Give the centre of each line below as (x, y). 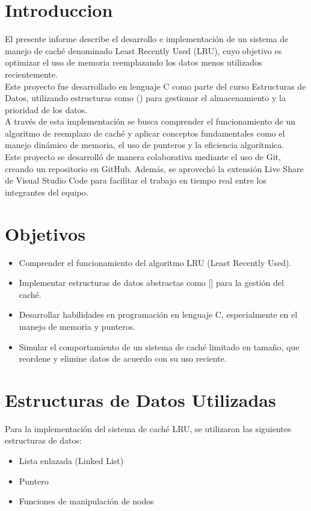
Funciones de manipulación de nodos (86, 501)
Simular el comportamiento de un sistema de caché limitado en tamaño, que (159, 346)
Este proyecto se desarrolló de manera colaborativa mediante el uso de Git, (143, 157)
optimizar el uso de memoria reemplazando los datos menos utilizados (134, 62)
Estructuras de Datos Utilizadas (140, 399)
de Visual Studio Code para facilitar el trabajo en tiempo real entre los (136, 180)
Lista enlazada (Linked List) (71, 461)
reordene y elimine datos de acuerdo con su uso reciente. (123, 358)
